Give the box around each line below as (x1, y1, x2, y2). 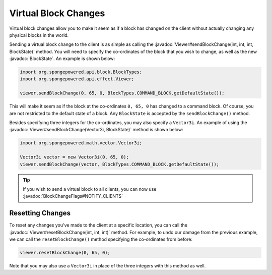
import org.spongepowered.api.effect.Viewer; (20, 76, 134, 82)
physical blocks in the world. (9, 32, 69, 38)
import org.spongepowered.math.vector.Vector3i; (20, 140, 143, 146)
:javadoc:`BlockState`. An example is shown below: (9, 56, 115, 62)
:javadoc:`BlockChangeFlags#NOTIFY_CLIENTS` (23, 193, 123, 199)
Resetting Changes (9, 209, 71, 217)
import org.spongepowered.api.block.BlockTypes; (20, 69, 143, 75)
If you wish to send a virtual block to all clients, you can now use (23, 186, 157, 192)
